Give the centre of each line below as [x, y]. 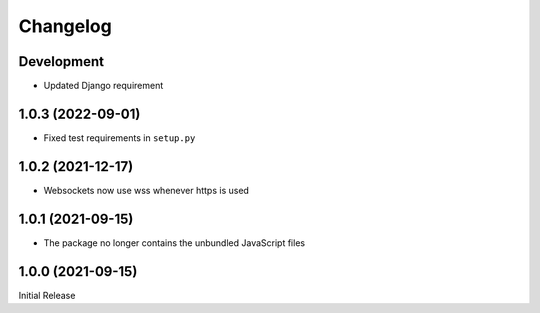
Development [61, 61]
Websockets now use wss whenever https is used [146, 190]
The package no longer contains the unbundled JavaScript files [174, 242]
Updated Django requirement [103, 86]
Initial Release [47, 295]
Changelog [65, 26]
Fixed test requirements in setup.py [119, 137]
